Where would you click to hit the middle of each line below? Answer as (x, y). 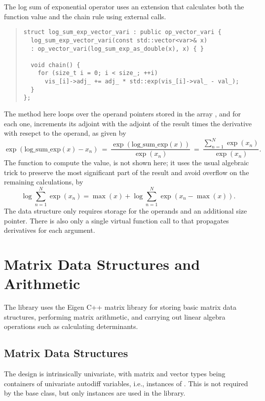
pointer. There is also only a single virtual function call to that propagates (116, 220)
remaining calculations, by (44, 182)
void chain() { (56, 65)
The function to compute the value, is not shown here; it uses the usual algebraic (127, 163)
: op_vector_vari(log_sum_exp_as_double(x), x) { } (117, 49)
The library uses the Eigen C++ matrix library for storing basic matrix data (120, 307)
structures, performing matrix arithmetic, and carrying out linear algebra (115, 316)
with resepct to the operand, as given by (65, 133)
